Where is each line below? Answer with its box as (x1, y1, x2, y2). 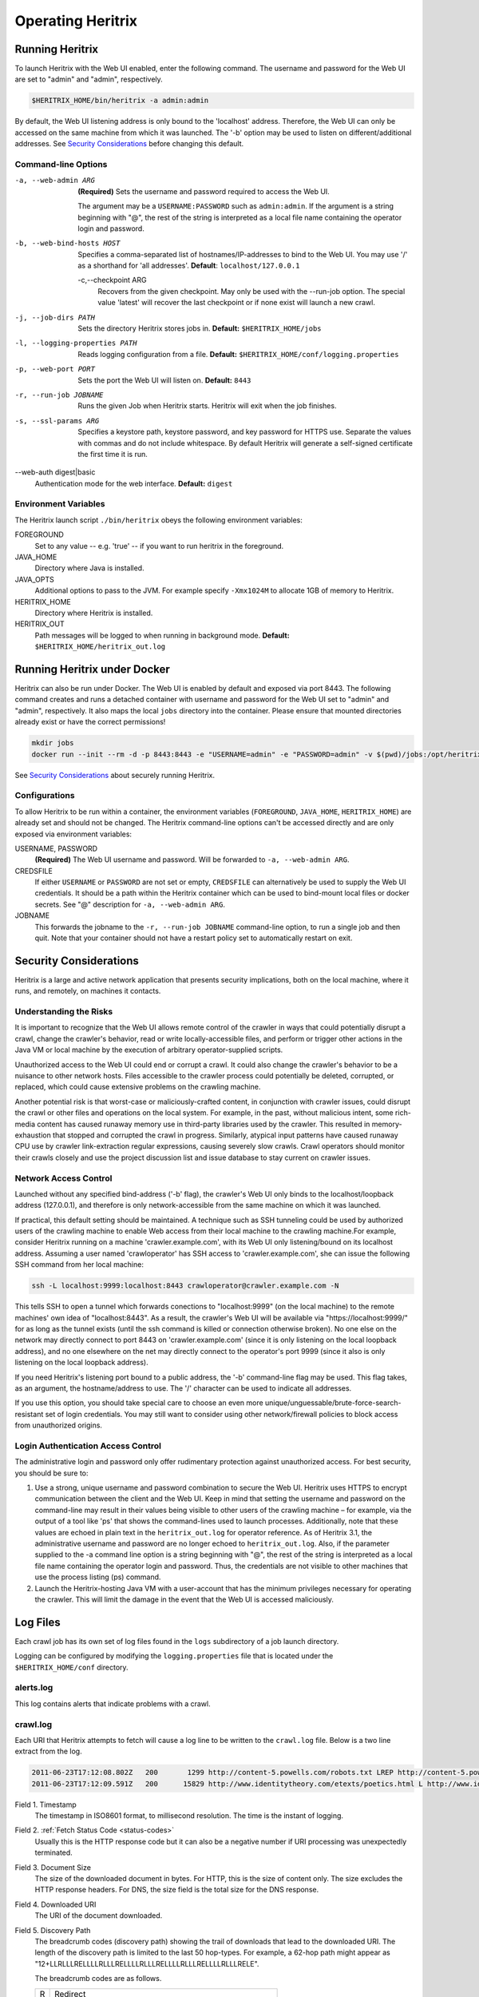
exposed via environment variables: (14, 829, 132, 839)
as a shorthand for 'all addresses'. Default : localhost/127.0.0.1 (77, 260, 300, 271)
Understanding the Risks (14, 1006, 113, 1018)
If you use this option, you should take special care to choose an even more (14, 1398, 263, 1407)
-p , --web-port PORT (14, 364, 96, 374)
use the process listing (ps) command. (34, 1572, 161, 1582)
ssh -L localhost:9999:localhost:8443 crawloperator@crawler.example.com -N (31, 1281, 339, 1290)
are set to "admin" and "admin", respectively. (14, 74, 163, 84)
